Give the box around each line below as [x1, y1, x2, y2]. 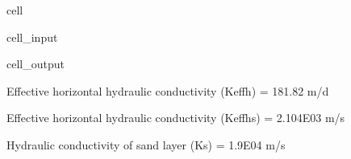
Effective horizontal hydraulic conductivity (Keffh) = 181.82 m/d [6, 82, 329, 99]
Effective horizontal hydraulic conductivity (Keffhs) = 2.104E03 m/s [6, 109, 345, 126]
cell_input [6, 28, 58, 45]
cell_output [6, 55, 65, 72]
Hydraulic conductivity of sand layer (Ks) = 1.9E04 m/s [6, 136, 286, 153]
